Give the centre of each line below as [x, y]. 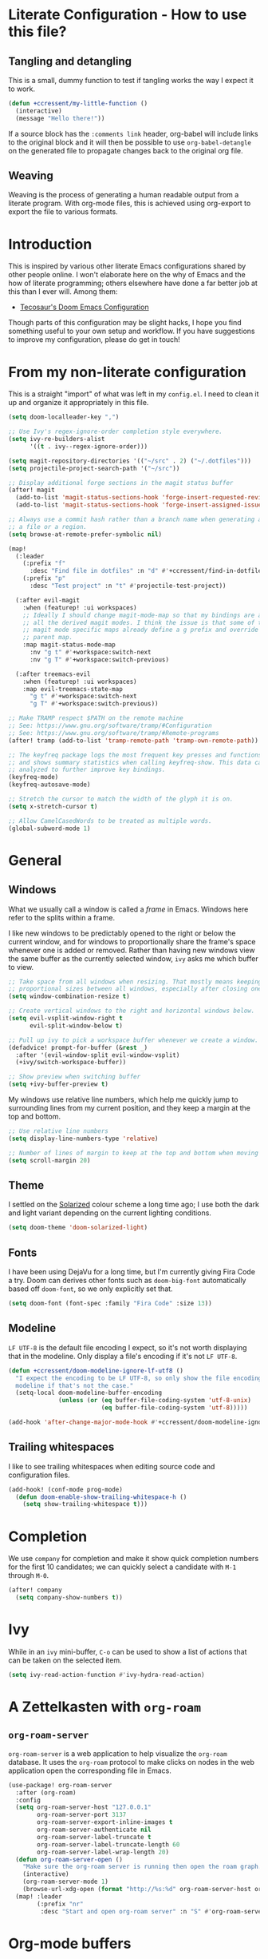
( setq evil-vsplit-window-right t [66, 1019]
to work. [22, 89]
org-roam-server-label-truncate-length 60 [108, 1844]
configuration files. [39, 1475]
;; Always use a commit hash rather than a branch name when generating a [135, 520]
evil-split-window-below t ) [76, 1025]
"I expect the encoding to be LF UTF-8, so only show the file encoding [139, 1378]
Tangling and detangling [70, 61]
